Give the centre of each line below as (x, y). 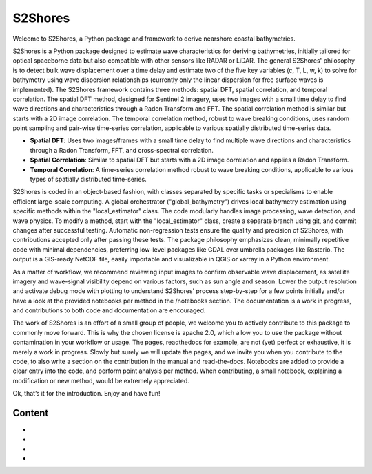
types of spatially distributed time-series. (89, 180)
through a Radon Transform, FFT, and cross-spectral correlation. (122, 150)
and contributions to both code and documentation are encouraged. (109, 310)
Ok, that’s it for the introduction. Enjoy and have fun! (86, 394)
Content (31, 413)
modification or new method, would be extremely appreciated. (101, 380)
